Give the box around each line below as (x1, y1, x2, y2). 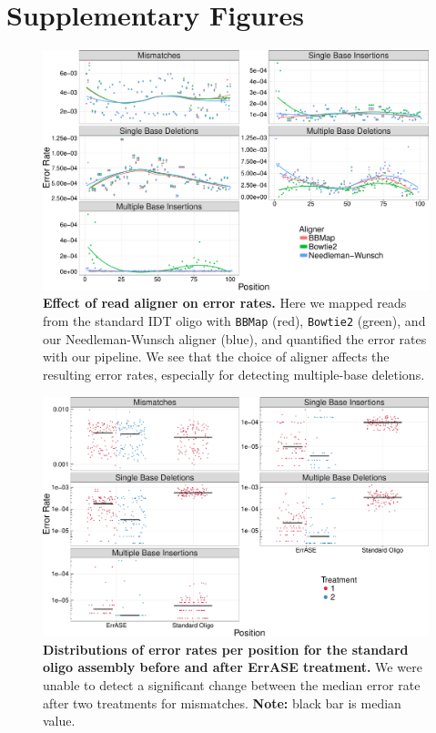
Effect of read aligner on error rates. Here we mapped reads (43, 293, 407, 312)
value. (43, 711, 76, 730)
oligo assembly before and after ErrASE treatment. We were (43, 657, 422, 677)
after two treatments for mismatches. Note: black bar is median (43, 693, 401, 712)
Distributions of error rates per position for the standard (43, 639, 409, 658)
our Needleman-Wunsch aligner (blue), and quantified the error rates (43, 329, 427, 348)
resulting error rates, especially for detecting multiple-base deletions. (43, 364, 425, 383)
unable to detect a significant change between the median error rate (43, 676, 421, 695)
